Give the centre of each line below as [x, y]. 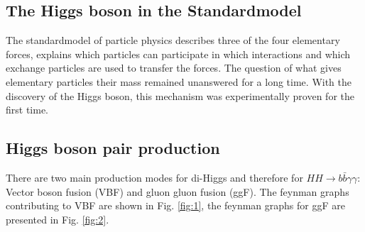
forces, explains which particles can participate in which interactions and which [178, 54]
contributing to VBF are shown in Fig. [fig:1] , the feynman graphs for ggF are [175, 205]
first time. [27, 110]
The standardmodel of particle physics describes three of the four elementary [173, 40]
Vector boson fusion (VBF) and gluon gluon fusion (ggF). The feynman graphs [178, 191]
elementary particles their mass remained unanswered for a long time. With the [179, 81]
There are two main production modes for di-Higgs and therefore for [154, 177]
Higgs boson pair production [113, 148]
